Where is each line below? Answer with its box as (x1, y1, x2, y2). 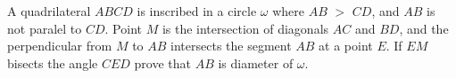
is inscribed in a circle (137, 2, 257, 19)
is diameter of (218, 53, 294, 72)
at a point (319, 36, 373, 55)
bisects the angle (7, 53, 98, 72)
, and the (399, 19, 449, 37)
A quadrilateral (7, 2, 91, 19)
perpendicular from (7, 36, 112, 55)
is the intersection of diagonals (162, 19, 329, 37)
